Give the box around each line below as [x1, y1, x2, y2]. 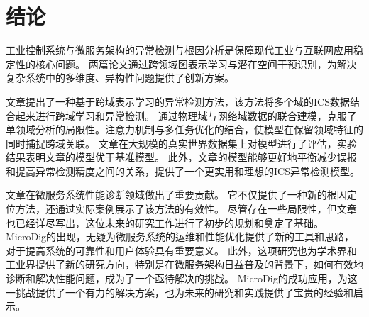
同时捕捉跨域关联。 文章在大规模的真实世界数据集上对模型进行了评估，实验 [6, 135, 357, 150]
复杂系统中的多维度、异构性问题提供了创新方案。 [6, 70, 234, 85]
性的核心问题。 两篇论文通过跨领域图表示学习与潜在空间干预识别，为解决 [15, 56, 357, 71]
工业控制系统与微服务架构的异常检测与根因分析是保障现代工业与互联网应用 [6, 43, 353, 57]
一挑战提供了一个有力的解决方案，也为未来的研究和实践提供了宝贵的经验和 [6, 284, 353, 299]
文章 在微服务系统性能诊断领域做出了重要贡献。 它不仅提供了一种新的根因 [6, 187, 347, 202]
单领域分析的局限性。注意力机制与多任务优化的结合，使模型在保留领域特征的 [6, 122, 363, 137]
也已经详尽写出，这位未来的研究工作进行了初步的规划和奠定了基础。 [6, 215, 324, 230]
